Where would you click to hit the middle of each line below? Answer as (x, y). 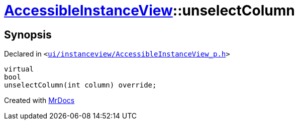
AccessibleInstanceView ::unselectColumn (150, 10)
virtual (19, 69)
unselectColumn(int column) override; (80, 85)
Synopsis (28, 34)
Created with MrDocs (39, 100)
